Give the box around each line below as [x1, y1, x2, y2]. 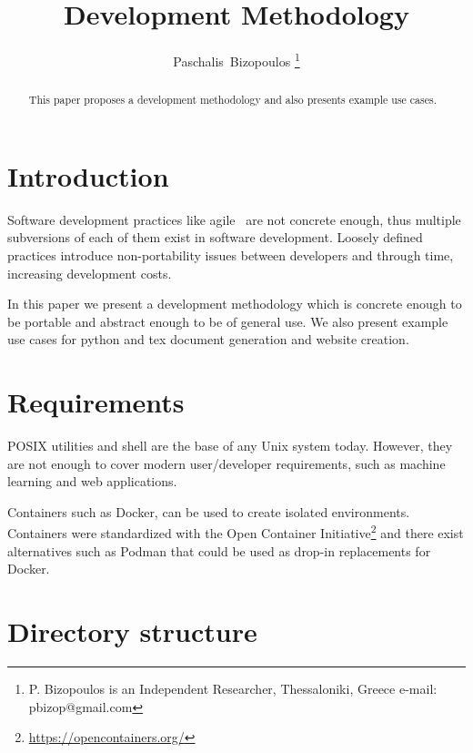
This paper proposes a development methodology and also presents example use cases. [28, 92, 437, 107]
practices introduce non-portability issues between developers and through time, [7, 245, 454, 264]
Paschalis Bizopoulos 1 [173, 49, 300, 70]
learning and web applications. [7, 472, 177, 491]
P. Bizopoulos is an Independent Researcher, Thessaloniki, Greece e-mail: [28, 678, 438, 697]
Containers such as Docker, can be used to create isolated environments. [7, 502, 410, 521]
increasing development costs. [7, 263, 172, 282]
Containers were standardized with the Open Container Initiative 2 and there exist [7, 521, 464, 543]
